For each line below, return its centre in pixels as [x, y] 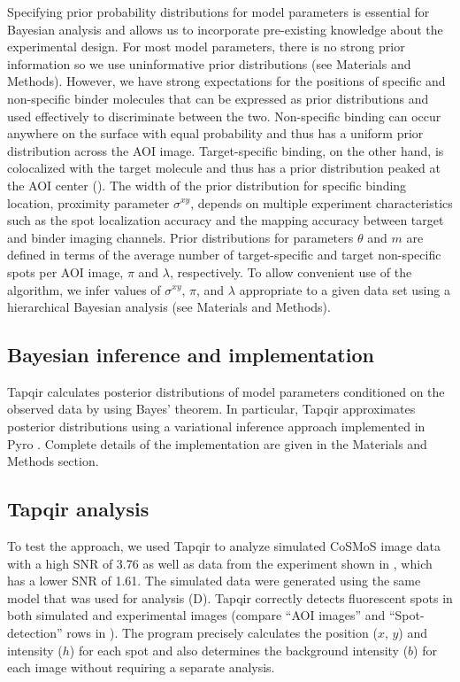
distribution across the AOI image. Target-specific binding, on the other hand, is [226, 150]
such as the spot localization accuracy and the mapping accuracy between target [226, 220]
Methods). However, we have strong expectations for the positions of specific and [226, 81]
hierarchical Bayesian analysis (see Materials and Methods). [169, 307]
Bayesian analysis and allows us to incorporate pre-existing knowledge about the [225, 29]
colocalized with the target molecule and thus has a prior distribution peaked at [224, 168]
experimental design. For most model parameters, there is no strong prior [206, 46]
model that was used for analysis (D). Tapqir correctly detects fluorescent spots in [230, 597]
